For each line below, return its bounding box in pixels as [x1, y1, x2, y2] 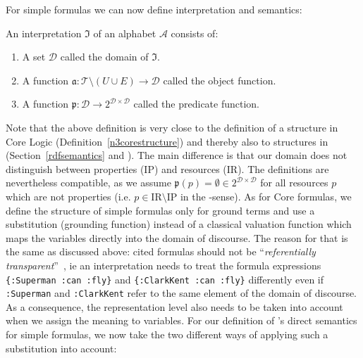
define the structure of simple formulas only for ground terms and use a [6, 203, 315, 217]
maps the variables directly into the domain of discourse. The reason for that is [6, 230, 348, 245]
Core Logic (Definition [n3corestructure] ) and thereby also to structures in [6, 134, 328, 148]
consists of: [171, 25, 219, 40]
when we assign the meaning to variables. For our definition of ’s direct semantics [6, 313, 357, 328]
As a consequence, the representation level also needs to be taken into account [6, 299, 343, 314]
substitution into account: [6, 340, 117, 355]
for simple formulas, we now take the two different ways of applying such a [6, 327, 328, 341]
